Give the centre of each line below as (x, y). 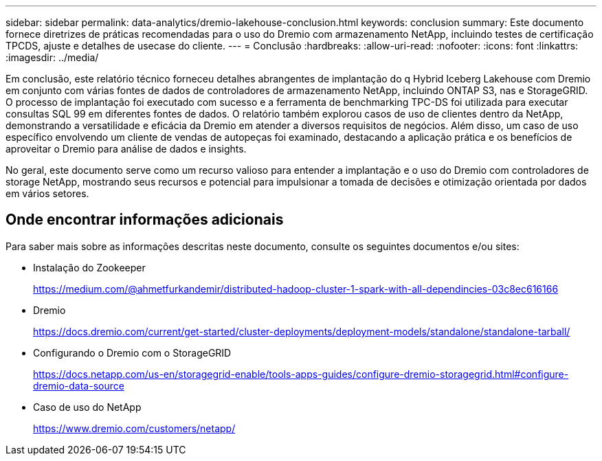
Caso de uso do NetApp (87, 407)
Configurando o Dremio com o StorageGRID (132, 352)
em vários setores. (47, 193)
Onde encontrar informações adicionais (145, 220)
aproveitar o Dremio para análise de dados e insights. (126, 149)
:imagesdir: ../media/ (52, 57)
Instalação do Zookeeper (89, 267)
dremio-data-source (79, 385)
